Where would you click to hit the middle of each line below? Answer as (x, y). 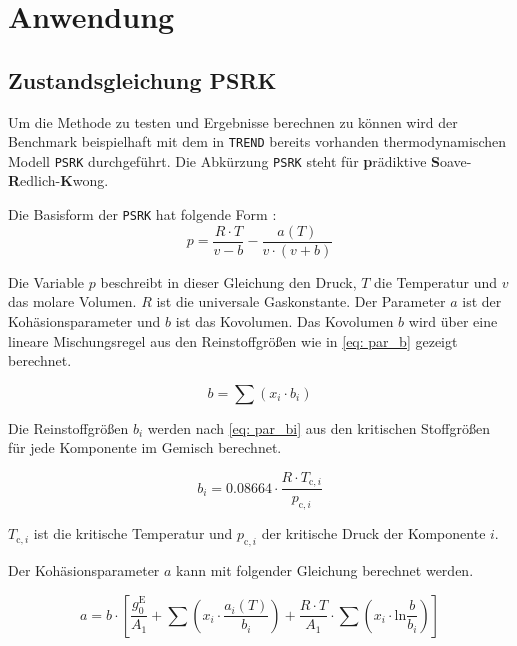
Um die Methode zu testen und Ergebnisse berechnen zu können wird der (233, 121)
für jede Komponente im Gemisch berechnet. (145, 447)
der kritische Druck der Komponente (373, 533)
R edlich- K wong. (58, 180)
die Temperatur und (436, 281)
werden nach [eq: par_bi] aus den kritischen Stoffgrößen (318, 427)
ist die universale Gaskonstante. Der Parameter (301, 301)
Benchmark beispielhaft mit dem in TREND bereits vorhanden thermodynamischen (257, 141)
